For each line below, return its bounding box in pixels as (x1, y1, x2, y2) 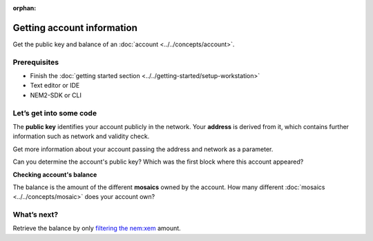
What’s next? (12, 210, 59, 220)
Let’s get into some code (12, 108, 97, 117)
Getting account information (12, 21, 137, 34)
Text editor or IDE (30, 81, 80, 90)
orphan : (12, 4, 37, 12)
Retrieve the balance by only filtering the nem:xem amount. (12, 224, 181, 233)
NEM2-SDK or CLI (30, 90, 82, 99)
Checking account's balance (12, 170, 97, 179)
